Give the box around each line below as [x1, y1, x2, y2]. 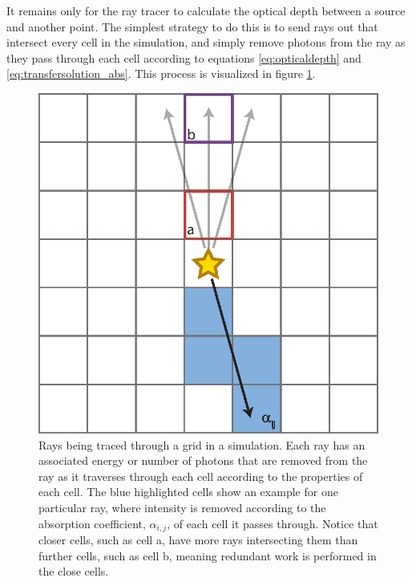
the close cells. [38, 563, 109, 580]
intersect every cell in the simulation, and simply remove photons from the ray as [6, 34, 406, 51]
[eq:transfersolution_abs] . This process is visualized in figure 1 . [6, 65, 316, 82]
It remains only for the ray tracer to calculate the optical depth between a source [6, 2, 406, 18]
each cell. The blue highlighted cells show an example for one [38, 483, 338, 500]
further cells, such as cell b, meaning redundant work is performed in [38, 547, 377, 564]
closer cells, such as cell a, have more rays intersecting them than [38, 531, 358, 547]
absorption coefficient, [38, 515, 146, 531]
